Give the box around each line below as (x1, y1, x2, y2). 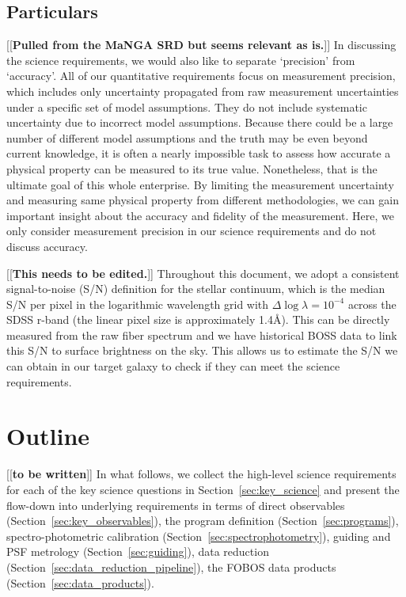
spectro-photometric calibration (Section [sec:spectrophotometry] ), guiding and (6, 527, 391, 544)
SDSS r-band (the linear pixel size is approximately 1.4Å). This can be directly (6, 311, 390, 328)
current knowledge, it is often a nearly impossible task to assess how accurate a (6, 145, 391, 162)
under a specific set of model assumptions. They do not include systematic (6, 98, 367, 115)
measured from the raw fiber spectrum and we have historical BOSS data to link (6, 326, 397, 343)
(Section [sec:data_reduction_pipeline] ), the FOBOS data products (6, 558, 336, 575)
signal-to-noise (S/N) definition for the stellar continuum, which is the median (6, 280, 385, 297)
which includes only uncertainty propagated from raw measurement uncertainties (6, 82, 399, 99)
